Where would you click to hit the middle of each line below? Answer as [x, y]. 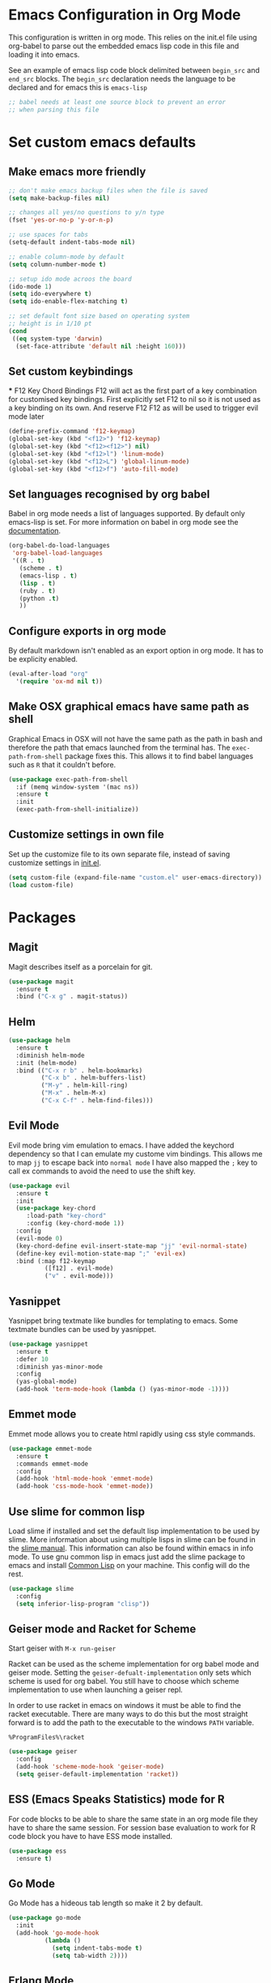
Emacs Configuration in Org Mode [125, 15]
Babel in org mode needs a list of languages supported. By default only [127, 514]
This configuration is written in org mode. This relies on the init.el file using [133, 37]
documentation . [35, 531]
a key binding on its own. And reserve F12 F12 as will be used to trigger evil [133, 408]
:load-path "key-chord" [66, 1216]
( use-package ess [38, 1851]
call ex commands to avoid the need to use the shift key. [102, 1171]
